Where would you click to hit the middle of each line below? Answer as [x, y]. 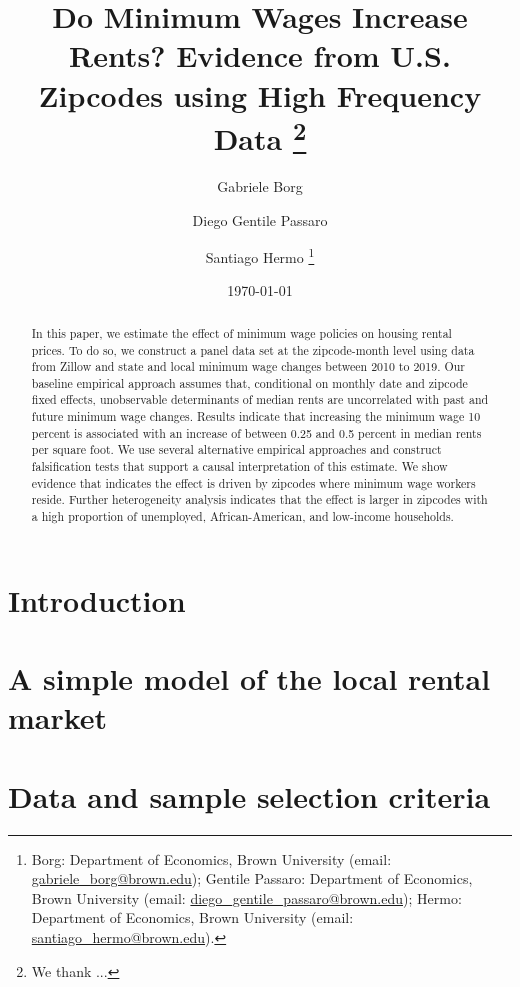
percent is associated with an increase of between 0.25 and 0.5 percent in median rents [256, 432]
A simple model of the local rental [249, 678]
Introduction [97, 599]
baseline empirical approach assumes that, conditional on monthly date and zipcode [249, 382]
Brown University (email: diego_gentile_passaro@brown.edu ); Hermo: [246, 897]
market [58, 717]
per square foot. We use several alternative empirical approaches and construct [236, 449]
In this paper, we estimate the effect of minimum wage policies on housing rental [241, 332]
